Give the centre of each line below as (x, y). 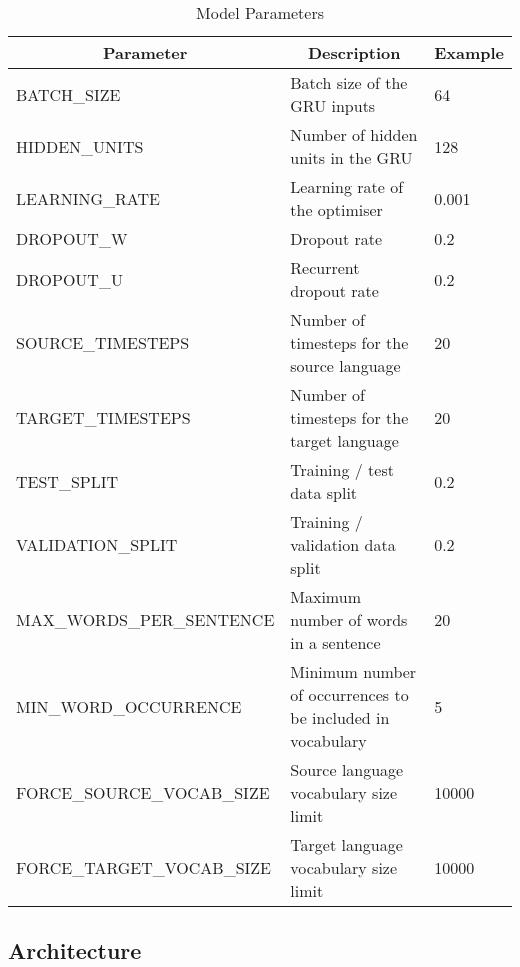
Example (469, 52)
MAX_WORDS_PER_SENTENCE (145, 619)
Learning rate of (347, 186)
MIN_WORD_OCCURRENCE (129, 706)
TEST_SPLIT (67, 481)
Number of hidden (354, 134)
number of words (349, 619)
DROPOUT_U (69, 279)
